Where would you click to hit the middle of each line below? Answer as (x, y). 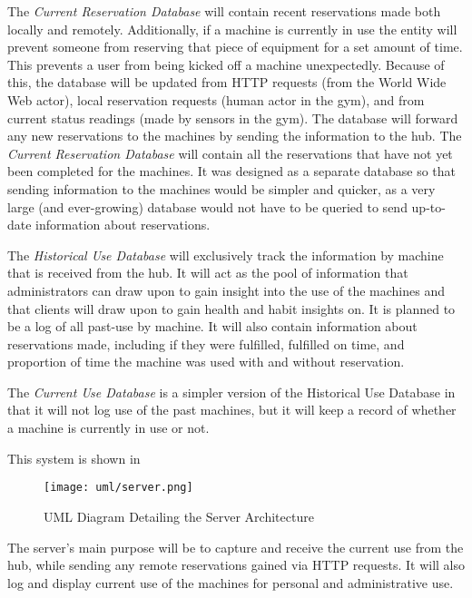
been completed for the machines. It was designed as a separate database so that (232, 171)
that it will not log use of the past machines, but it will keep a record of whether (232, 410)
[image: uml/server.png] (118, 488)
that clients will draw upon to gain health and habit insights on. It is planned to (231, 308)
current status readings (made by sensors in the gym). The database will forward (233, 118)
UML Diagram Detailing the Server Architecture (179, 516)
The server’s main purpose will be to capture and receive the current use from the (236, 547)
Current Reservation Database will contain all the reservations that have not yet (230, 153)
